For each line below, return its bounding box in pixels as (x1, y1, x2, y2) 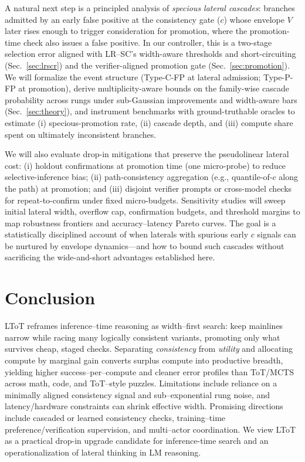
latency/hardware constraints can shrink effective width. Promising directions (5, 400, 283, 412)
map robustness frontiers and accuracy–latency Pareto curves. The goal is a (5, 216, 276, 229)
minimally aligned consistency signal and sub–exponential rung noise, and (5, 388, 270, 400)
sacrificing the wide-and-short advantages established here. (5, 251, 215, 263)
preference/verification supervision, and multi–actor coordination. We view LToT (5, 423, 296, 435)
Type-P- (263, 70, 293, 83)
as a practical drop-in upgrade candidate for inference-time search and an (5, 434, 269, 447)
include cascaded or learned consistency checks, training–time (5, 411, 226, 423)
